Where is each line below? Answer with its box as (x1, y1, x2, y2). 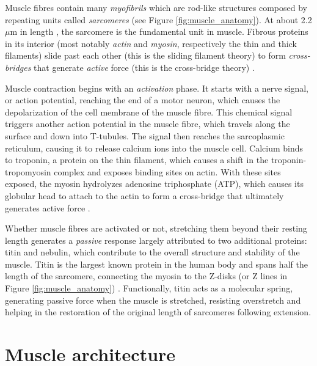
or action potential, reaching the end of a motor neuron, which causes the (5, 93, 280, 106)
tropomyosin (5, 165, 51, 178)
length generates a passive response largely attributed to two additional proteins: (5, 233, 307, 246)
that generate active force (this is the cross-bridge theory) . (34, 60, 255, 73)
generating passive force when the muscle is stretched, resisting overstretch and (5, 293, 301, 306)
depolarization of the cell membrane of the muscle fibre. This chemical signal (5, 105, 293, 118)
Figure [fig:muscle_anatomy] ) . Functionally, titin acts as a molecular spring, (5, 282, 293, 295)
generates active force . (5, 201, 90, 214)
